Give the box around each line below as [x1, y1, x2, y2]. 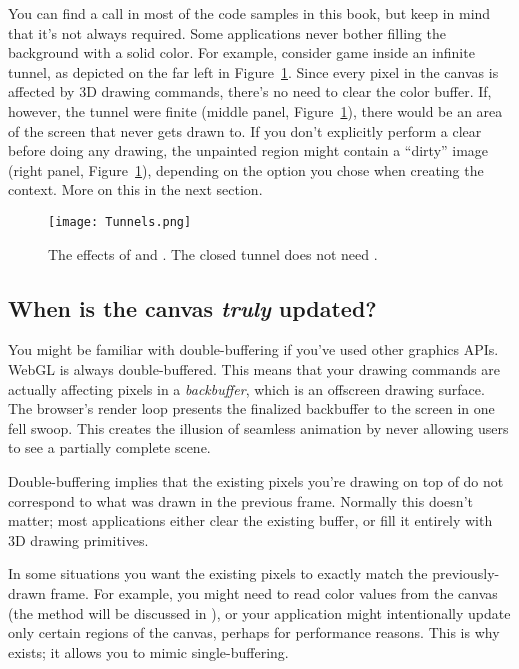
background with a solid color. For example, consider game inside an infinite [8, 42, 475, 63]
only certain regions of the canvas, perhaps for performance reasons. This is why [8, 622, 500, 643]
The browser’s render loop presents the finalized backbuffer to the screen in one [8, 398, 495, 419]
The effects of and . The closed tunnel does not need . [48, 243, 378, 264]
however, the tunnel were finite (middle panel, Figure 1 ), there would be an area [8, 100, 503, 121]
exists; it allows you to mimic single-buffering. [8, 641, 289, 662]
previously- [432, 563, 500, 584]
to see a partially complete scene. [8, 437, 211, 458]
